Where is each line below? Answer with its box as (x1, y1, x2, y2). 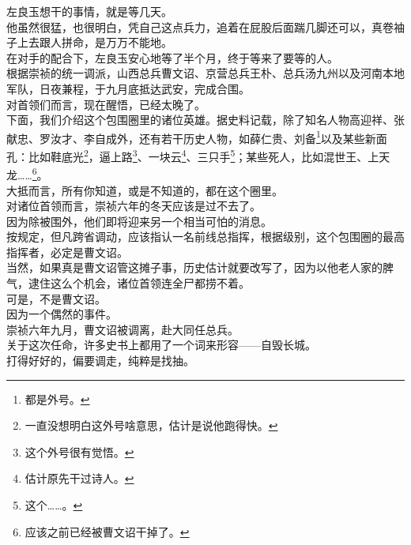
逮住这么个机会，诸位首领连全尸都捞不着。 (28, 275, 250, 291)
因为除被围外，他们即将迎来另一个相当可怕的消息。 (6, 212, 272, 229)
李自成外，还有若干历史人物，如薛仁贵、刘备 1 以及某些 (83, 127, 365, 146)
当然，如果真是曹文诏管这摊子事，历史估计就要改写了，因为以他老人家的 (6, 259, 383, 276)
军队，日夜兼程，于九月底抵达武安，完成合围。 (6, 80, 250, 96)
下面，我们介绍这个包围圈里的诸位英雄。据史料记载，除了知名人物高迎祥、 (6, 111, 394, 128)
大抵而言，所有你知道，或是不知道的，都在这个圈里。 (6, 182, 283, 198)
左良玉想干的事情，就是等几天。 (6, 3, 172, 19)
